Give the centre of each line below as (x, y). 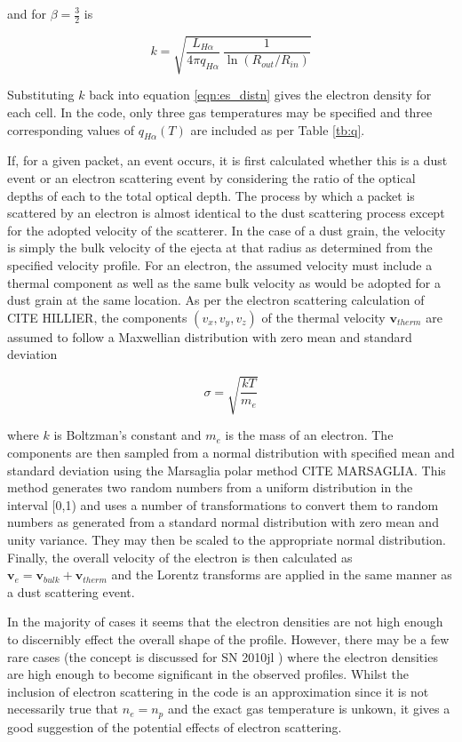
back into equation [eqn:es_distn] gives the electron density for (260, 95)
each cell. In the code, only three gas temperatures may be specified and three (220, 112)
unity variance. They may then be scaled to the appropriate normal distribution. (227, 539)
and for (27, 13)
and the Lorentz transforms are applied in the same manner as (282, 574)
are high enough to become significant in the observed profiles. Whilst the (208, 674)
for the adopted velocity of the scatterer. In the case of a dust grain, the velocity (227, 230)
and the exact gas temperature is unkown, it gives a (309, 709)
